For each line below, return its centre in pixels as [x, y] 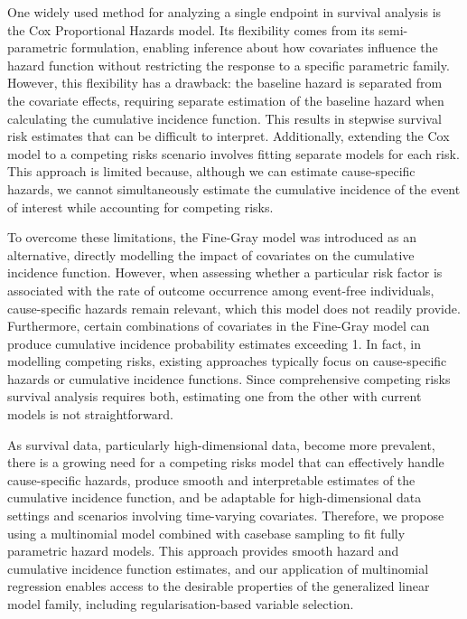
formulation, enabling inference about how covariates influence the [254, 47]
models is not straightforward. [90, 414]
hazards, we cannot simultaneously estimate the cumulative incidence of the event [234, 188]
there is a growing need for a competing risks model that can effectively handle [226, 462]
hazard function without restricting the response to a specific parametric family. [229, 65]
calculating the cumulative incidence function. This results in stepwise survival [224, 118]
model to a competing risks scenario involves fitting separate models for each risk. [233, 153]
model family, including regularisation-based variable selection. [181, 604]
